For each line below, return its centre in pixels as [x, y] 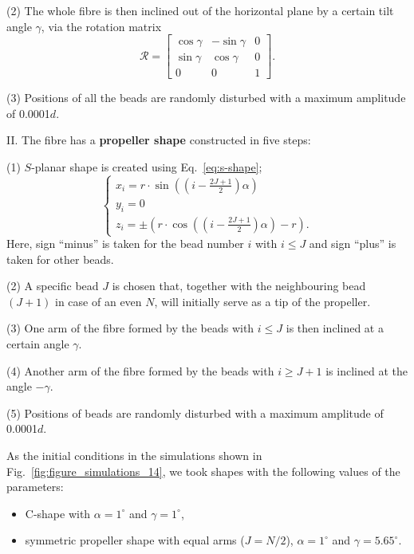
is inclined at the [367, 370]
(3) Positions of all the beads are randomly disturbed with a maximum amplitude [206, 98]
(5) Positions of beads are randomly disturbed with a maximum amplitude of [195, 413]
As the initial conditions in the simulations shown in [134, 455]
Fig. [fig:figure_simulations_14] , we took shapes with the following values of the [203, 471]
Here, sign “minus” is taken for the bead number [125, 244]
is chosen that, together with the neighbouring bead [239, 286]
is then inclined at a [335, 328]
